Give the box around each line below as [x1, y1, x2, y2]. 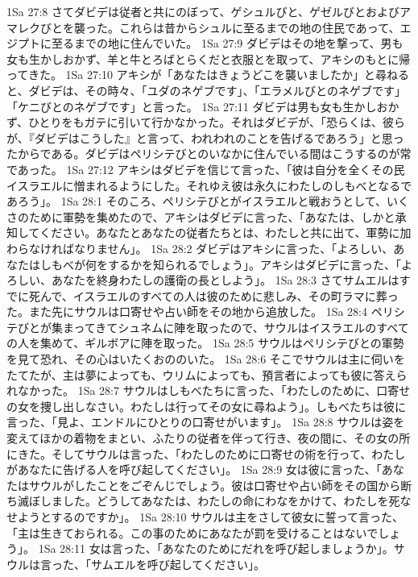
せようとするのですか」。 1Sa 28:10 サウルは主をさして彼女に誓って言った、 [6, 509, 404, 525]
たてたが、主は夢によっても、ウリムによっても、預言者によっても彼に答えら [6, 366, 408, 383]
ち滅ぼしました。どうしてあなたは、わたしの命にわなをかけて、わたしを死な [6, 492, 412, 509]
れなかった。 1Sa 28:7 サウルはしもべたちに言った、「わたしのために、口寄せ [6, 382, 411, 399]
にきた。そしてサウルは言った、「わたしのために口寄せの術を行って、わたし [6, 445, 406, 462]
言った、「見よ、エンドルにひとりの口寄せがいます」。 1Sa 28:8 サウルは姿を [6, 413, 405, 430]
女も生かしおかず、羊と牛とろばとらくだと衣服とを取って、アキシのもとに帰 [6, 50, 411, 67]
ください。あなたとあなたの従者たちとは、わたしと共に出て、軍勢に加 [39, 224, 412, 241]
